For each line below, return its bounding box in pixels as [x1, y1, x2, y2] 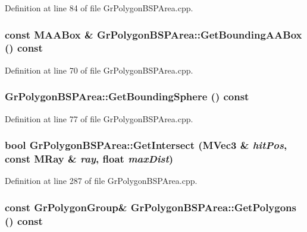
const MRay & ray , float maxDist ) [5, 151, 174, 166]
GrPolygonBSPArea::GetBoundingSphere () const [5, 89, 249, 104]
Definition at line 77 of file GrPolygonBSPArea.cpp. [5, 112, 193, 125]
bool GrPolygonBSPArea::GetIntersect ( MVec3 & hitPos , [5, 138, 287, 152]
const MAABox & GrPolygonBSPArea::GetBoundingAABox [5, 27, 302, 42]
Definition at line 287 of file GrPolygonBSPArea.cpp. [5, 174, 198, 187]
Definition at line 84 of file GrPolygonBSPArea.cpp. [5, 2, 193, 14]
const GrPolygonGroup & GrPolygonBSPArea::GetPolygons [5, 199, 296, 214]
